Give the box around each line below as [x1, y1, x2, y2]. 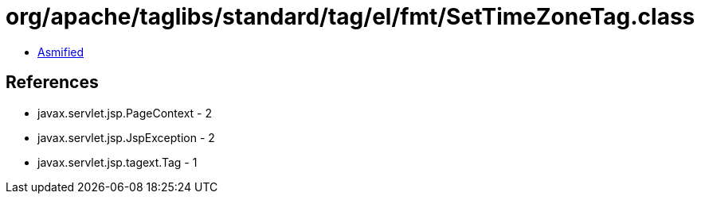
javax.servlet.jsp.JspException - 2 [37, 130, 215, 144]
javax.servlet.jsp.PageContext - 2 [37, 106, 212, 120]
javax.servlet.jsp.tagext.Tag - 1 [37, 155, 198, 169]
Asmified [37, 44, 84, 59]
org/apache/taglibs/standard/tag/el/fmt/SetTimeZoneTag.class [6, 3, 695, 30]
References [6, 72, 99, 93]
